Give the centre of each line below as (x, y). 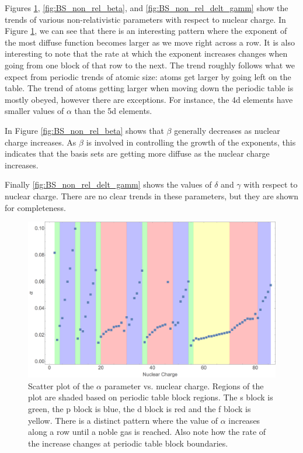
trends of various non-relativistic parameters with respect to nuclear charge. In (145, 19)
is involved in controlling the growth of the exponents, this (191, 142)
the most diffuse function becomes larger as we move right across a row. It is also (150, 42)
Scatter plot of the (61, 385)
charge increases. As (41, 142)
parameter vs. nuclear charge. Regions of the (184, 385)
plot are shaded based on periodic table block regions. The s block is (151, 397)
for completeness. (35, 207)
